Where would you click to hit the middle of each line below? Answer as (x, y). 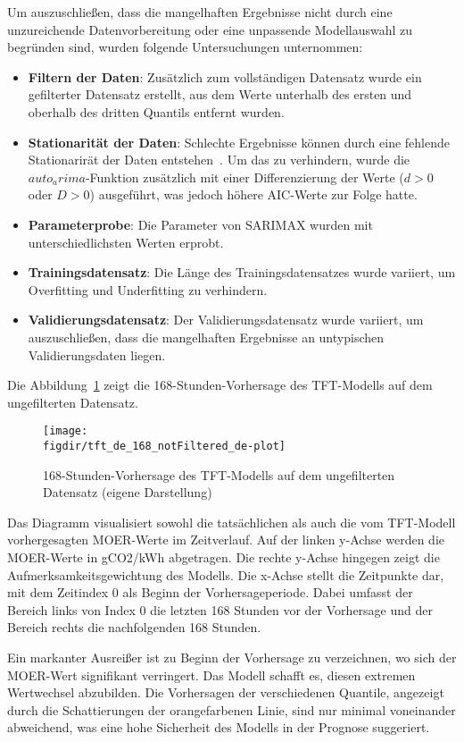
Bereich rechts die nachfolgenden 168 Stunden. (134, 627)
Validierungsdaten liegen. (97, 354)
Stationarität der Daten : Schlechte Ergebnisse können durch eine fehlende (239, 142)
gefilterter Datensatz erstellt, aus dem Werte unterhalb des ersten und (220, 94)
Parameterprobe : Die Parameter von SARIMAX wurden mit (200, 224)
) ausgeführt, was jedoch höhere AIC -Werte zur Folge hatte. (253, 194)
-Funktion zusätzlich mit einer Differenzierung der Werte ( (244, 177)
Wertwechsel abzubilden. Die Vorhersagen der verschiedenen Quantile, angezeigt (226, 692)
